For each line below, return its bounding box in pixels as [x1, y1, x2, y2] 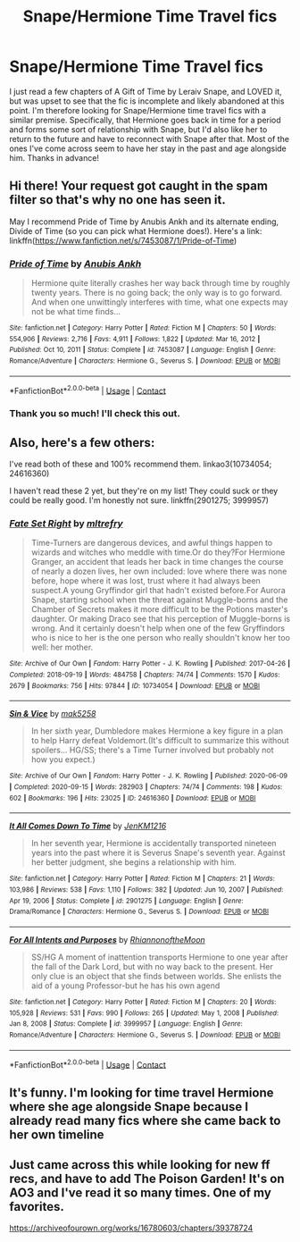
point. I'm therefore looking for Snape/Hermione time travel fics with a [9, 105, 266, 115]
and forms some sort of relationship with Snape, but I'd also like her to [9, 123, 268, 135]
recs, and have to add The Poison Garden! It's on [9, 1171, 285, 1186]
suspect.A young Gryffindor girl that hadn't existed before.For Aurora [30, 585, 286, 596]
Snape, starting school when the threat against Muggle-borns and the [30, 594, 288, 605]
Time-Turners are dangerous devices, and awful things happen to [30, 538, 273, 549]
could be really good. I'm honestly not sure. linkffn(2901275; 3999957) [9, 495, 270, 506]
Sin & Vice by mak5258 [9, 709, 96, 719]
